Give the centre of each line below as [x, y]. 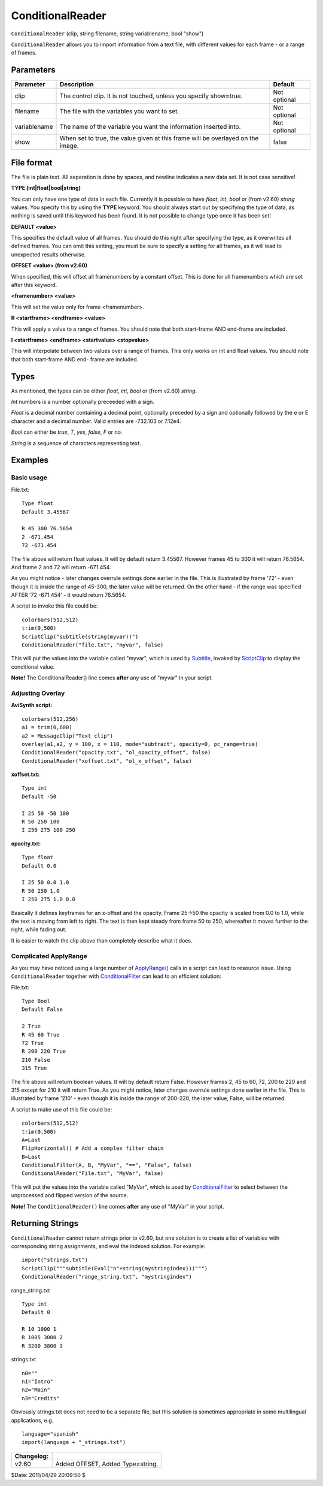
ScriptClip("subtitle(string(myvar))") [80, 636]
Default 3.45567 [45, 512]
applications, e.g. [32, 1420]
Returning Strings [45, 1223]
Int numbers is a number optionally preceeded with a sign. [83, 402]
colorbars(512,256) [50, 719]
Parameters [33, 70]
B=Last [31, 1157]
